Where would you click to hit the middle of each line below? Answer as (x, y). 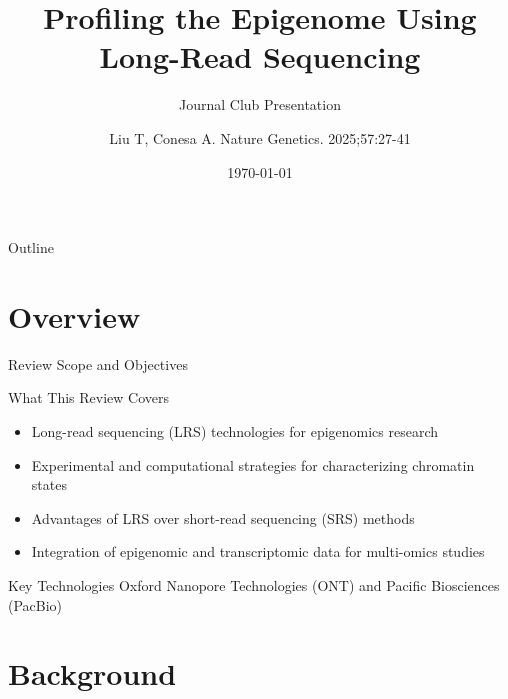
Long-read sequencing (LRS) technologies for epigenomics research (235, 431)
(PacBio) (35, 604)
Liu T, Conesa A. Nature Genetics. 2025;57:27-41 (260, 137)
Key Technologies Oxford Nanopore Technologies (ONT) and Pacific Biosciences (254, 584)
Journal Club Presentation (260, 104)
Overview (74, 315)
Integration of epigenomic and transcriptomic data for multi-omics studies (258, 551)
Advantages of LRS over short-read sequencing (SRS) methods (223, 517)
